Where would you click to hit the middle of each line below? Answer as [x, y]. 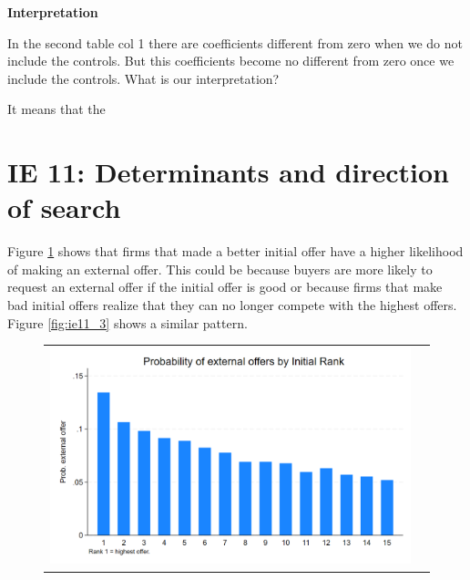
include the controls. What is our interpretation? [143, 78]
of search [64, 207]
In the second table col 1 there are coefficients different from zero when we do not [235, 42]
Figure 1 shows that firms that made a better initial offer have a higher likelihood [235, 251]
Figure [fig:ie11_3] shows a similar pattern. [128, 322]
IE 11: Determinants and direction [228, 172]
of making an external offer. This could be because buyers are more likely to [220, 269]
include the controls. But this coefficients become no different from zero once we [231, 61]
